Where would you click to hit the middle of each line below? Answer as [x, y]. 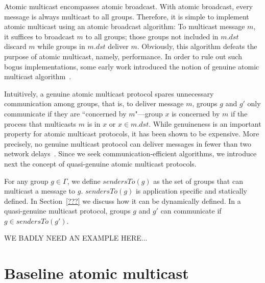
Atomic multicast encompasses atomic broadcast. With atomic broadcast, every [129, 6]
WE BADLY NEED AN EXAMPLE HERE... [76, 238]
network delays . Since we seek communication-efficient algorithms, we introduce [130, 154]
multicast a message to [40, 191]
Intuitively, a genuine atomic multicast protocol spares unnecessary [109, 93]
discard [15, 46]
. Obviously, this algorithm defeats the [197, 46]
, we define [84, 181]
